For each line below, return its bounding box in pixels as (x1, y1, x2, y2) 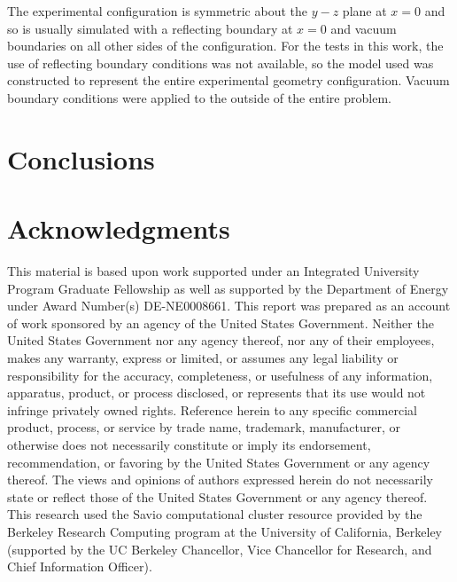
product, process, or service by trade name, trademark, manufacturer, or (7, 418, 400, 436)
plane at (342, 2, 387, 20)
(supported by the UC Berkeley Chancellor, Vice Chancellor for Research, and (7, 539, 432, 558)
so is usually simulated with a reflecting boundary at (7, 19, 293, 37)
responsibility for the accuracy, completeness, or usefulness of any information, (7, 366, 433, 384)
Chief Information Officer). (7, 557, 152, 576)
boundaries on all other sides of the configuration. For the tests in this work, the (7, 36, 444, 55)
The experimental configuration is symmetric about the (7, 2, 307, 20)
